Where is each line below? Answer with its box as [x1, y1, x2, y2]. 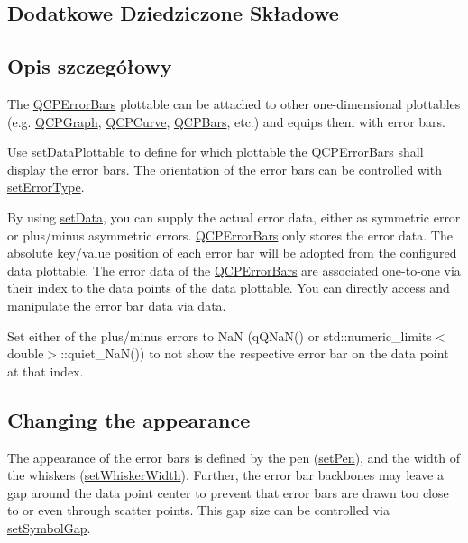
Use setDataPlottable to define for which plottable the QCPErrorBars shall [7, 142, 424, 161]
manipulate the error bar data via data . [7, 295, 226, 314]
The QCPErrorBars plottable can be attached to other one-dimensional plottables [7, 94, 461, 113]
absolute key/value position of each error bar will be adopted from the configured [7, 243, 457, 262]
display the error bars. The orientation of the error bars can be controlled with [7, 159, 443, 178]
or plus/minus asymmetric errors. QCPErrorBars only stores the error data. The [7, 225, 453, 244]
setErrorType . [7, 177, 85, 196]
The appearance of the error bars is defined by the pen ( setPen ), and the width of [7, 448, 460, 466]
